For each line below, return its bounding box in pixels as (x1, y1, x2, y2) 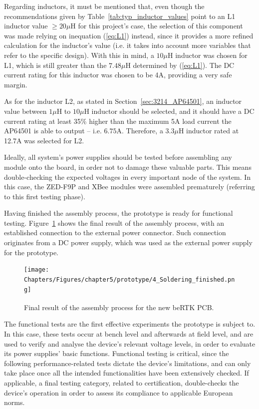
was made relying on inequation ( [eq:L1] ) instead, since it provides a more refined (4, 30, 254, 40)
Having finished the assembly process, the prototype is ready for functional (4, 208, 233, 218)
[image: (24, 266, 49, 274)
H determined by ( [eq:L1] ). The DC (125, 59, 235, 70)
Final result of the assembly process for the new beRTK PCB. (24, 302, 214, 312)
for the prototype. (4, 247, 58, 257)
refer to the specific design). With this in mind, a (4, 49, 154, 60)
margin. (4, 79, 27, 89)
